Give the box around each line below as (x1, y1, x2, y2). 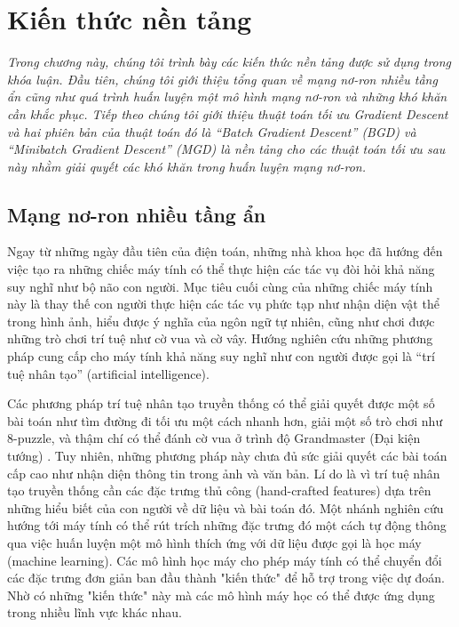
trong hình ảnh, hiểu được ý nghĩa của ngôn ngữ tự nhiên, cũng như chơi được (7, 311, 435, 330)
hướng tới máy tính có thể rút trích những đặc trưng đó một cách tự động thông (7, 516, 447, 535)
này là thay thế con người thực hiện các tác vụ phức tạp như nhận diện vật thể (7, 294, 439, 313)
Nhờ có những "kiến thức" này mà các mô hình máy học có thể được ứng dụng (7, 585, 435, 604)
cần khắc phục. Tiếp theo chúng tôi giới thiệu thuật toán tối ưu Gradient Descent (7, 104, 448, 123)
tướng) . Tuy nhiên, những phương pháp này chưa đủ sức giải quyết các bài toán (7, 446, 447, 465)
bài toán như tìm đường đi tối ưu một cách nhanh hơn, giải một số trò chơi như (7, 411, 443, 430)
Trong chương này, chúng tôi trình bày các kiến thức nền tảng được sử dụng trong (7, 52, 452, 71)
